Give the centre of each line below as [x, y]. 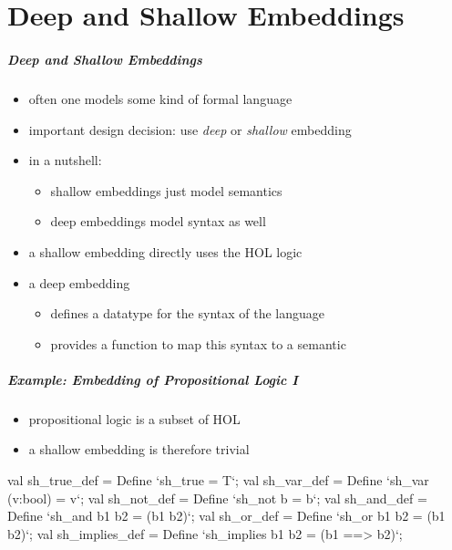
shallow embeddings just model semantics [166, 190]
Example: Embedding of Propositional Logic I [153, 379]
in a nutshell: [65, 160]
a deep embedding [79, 282]
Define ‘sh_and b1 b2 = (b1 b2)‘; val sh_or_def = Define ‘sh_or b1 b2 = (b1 [226, 516]
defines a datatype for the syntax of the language [188, 313]
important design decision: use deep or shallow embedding [190, 129]
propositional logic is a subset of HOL [134, 418]
